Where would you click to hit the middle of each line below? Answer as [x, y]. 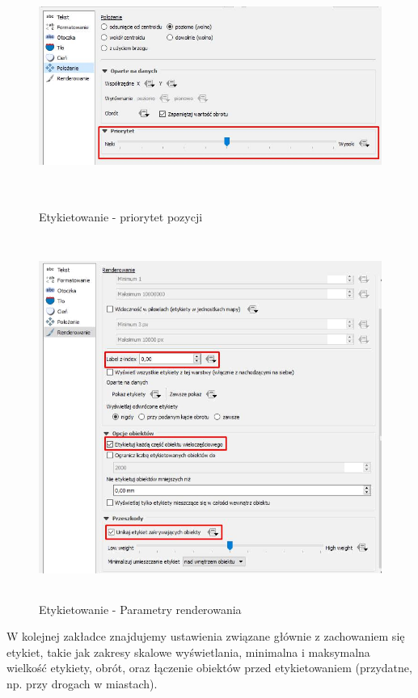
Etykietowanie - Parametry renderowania [140, 609]
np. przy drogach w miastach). [82, 683]
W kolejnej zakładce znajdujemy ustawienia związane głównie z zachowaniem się [206, 636]
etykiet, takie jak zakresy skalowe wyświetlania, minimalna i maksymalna [188, 652]
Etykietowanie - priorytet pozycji [121, 216]
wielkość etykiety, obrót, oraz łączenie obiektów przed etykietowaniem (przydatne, [209, 668]
